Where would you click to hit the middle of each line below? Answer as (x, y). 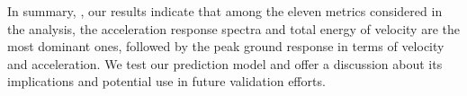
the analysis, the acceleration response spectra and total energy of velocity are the (233, 28)
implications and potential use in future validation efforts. (166, 81)
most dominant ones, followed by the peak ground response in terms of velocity (226, 46)
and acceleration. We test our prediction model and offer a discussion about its (225, 63)
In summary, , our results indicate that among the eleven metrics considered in (225, 11)
